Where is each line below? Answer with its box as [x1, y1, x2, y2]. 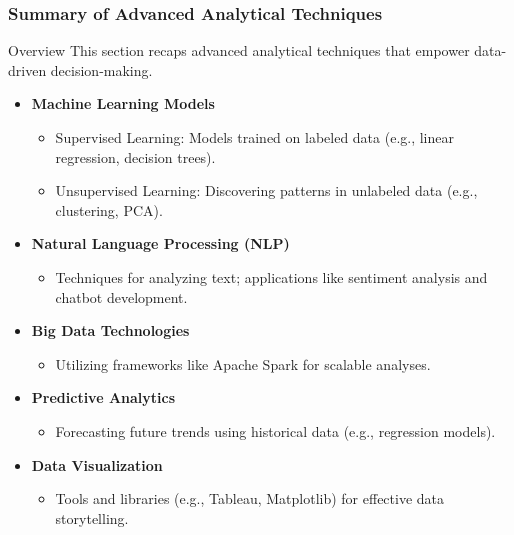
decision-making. [50, 59, 153, 80]
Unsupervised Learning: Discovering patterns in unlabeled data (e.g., [55, 180, 478, 201]
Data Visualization [31, 454, 163, 475]
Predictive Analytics [31, 387, 176, 408]
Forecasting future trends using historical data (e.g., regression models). [55, 420, 496, 441]
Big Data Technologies [31, 320, 190, 341]
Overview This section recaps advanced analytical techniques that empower [8, 40, 470, 61]
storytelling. [55, 507, 129, 528]
